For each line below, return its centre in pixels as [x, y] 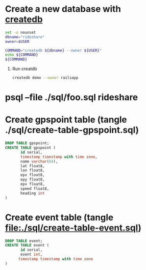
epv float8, [33, 184]
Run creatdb [25, 69]
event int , [31, 255]
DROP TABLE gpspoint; [27, 143]
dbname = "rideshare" [25, 37]
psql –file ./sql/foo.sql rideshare [72, 98]
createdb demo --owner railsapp [45, 78]
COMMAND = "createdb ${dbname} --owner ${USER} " [53, 50]
